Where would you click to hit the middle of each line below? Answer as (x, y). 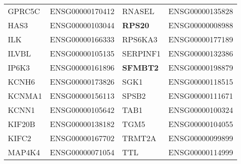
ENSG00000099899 (201, 138)
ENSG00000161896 (82, 67)
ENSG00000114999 (201, 152)
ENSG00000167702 (82, 138)
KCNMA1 (25, 96)
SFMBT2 (140, 67)
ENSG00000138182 (82, 124)
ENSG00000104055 (201, 124)
